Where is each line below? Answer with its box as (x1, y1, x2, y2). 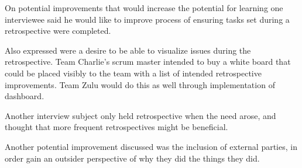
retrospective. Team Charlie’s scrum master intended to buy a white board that (5, 55, 291, 68)
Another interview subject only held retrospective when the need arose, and (5, 109, 276, 121)
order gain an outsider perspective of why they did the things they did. (5, 152, 260, 164)
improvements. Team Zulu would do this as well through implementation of (5, 78, 275, 90)
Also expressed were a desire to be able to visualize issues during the (5, 44, 251, 56)
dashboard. (5, 90, 44, 102)
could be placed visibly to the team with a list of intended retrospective (5, 66, 262, 79)
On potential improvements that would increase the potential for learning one (5, 2, 283, 13)
